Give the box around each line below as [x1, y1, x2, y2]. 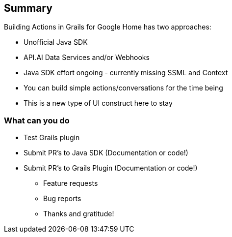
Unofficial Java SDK [24, 38, 88, 47]
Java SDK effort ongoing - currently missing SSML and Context [24, 68, 228, 77]
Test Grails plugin [24, 133, 80, 142]
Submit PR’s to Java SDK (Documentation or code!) [24, 148, 188, 157]
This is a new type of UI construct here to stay [24, 99, 173, 108]
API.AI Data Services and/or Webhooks [24, 53, 150, 62]
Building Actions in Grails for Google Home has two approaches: [4, 23, 211, 31]
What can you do [4, 115, 70, 125]
